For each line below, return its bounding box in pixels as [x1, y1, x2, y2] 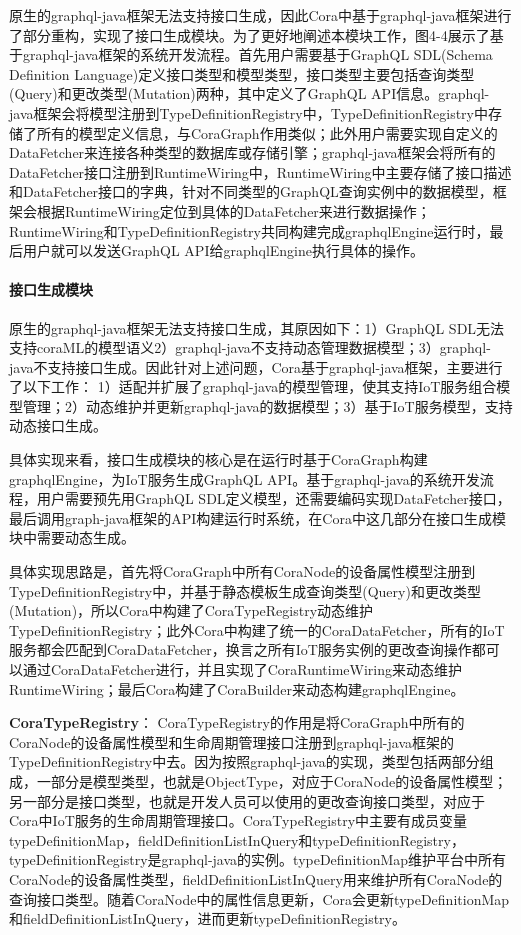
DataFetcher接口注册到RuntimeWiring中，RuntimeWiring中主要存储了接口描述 [9, 161, 512, 182]
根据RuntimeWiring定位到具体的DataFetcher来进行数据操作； [36, 200, 431, 221]
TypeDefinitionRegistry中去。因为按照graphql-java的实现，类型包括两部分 [9, 751, 480, 772]
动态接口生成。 [9, 415, 107, 436]
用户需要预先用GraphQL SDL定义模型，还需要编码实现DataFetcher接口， [36, 488, 511, 509]
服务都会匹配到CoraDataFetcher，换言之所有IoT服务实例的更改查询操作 [9, 639, 472, 660]
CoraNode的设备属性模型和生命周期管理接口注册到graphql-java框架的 [9, 731, 454, 752]
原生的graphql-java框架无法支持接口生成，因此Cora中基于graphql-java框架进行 [9, 5, 512, 25]
